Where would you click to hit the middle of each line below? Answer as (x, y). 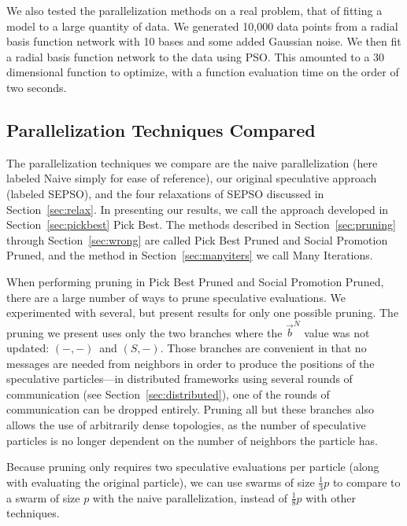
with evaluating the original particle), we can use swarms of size (161, 482)
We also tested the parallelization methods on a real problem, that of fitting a (194, 10)
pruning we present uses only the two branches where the (144, 332)
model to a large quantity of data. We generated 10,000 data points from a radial (202, 26)
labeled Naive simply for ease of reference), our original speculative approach (192, 178)
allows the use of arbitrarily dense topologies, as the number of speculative (186, 424)
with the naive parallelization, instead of (190, 497)
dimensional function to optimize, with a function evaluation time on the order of (203, 72)
